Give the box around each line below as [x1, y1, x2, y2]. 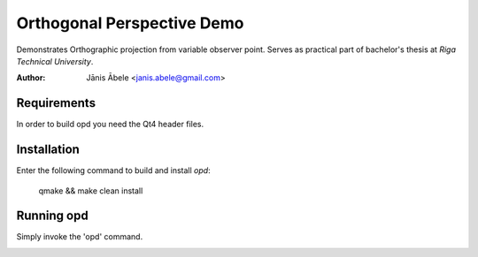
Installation [16, 142, 80, 157]
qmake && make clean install [38, 185, 143, 196]
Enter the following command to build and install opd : [16, 165, 212, 176]
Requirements [16, 95, 96, 110]
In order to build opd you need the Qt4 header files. [16, 119, 204, 130]
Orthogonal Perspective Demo [16, 13, 244, 33]
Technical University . [16, 56, 94, 66]
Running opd [16, 208, 89, 223]
